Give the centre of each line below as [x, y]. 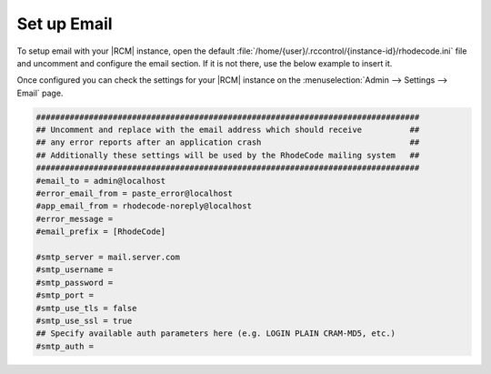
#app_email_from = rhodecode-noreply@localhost [144, 206]
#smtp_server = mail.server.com [108, 257]
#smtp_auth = [65, 346]
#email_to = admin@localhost [101, 181]
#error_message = [75, 219]
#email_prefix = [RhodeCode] [101, 232]
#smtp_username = [75, 270]
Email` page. [40, 93]
